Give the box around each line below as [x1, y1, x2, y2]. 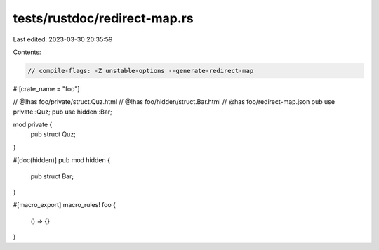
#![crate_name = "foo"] [13, 84, 80, 93]
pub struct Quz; [30, 130, 77, 138]
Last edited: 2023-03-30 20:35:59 [13, 35, 113, 44]
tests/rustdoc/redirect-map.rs [13, 11, 194, 26]
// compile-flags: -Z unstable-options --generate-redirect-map [27, 67, 254, 74]
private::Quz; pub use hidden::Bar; [13, 107, 112, 116]
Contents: [13, 48, 41, 56]
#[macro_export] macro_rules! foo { [13, 201, 116, 209]
